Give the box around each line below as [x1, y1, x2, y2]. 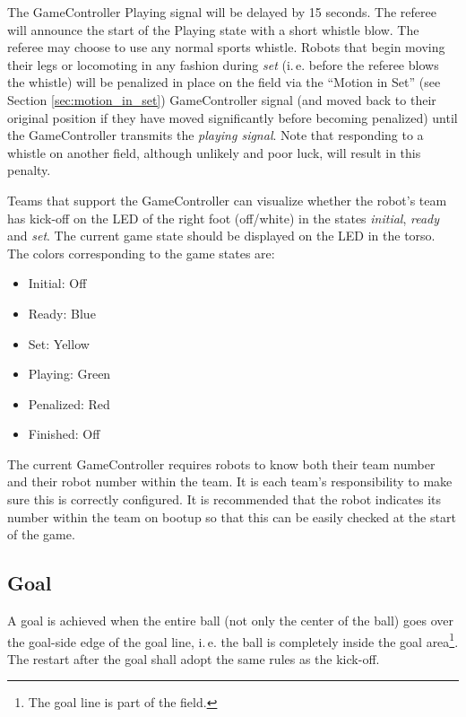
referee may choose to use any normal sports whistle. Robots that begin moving [7, 38, 445, 57]
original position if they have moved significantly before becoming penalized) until [7, 108, 458, 127]
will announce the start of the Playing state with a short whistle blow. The [7, 20, 419, 39]
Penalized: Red [28, 394, 110, 413]
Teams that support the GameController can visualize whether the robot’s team [7, 190, 447, 209]
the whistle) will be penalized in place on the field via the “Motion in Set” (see [7, 73, 441, 92]
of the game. [7, 525, 75, 544]
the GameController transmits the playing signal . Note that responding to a [7, 126, 424, 144]
